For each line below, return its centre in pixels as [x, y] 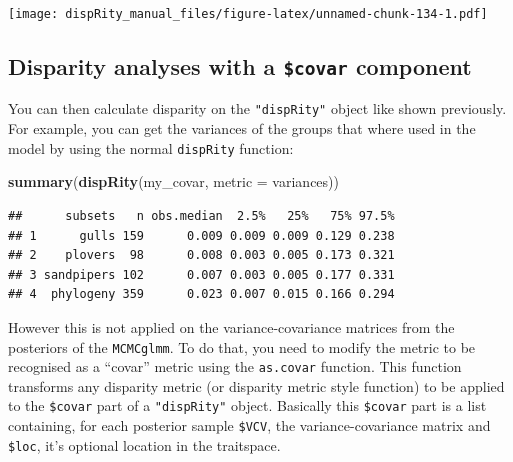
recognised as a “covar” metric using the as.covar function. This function [235, 366]
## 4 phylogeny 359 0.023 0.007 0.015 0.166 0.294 [201, 294]
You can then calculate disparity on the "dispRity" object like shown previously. [257, 108]
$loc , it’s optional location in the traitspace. [144, 444]
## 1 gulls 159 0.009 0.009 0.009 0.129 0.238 [201, 235]
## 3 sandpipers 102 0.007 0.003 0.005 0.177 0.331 [201, 274]
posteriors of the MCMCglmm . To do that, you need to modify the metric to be [242, 346]
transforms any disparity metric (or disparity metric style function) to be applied [256, 385]
